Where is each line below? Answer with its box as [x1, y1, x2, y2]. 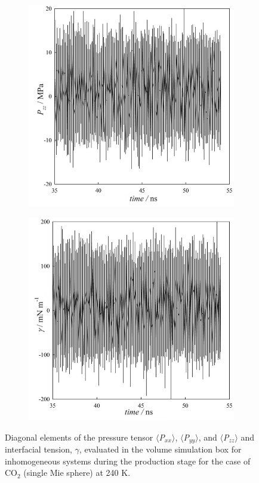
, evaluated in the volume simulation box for [79, 443, 242, 456]
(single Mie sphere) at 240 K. [23, 466, 131, 479]
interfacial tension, [5, 443, 72, 456]
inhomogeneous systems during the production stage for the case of [5, 454, 251, 467]
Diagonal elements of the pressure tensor [5, 430, 153, 443]
